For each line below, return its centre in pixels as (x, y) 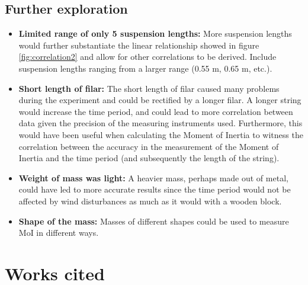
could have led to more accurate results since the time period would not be (155, 189)
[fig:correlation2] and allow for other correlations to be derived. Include (147, 57)
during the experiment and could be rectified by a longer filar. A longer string (160, 100)
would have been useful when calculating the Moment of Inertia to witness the (161, 134)
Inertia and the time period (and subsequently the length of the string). (149, 158)
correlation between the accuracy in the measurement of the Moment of (149, 146)
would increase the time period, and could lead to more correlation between (156, 111)
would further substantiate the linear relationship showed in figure (139, 45)
